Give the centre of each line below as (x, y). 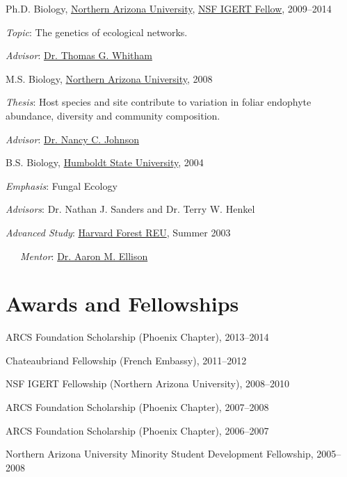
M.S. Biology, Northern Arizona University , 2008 (109, 78)
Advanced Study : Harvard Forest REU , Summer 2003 (118, 232)
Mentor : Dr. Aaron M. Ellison (84, 256)
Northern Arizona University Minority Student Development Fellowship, (160, 454)
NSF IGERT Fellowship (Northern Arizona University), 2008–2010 (148, 383)
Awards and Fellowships (122, 304)
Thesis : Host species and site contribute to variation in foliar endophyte (159, 102)
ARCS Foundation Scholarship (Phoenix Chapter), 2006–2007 (137, 430)
